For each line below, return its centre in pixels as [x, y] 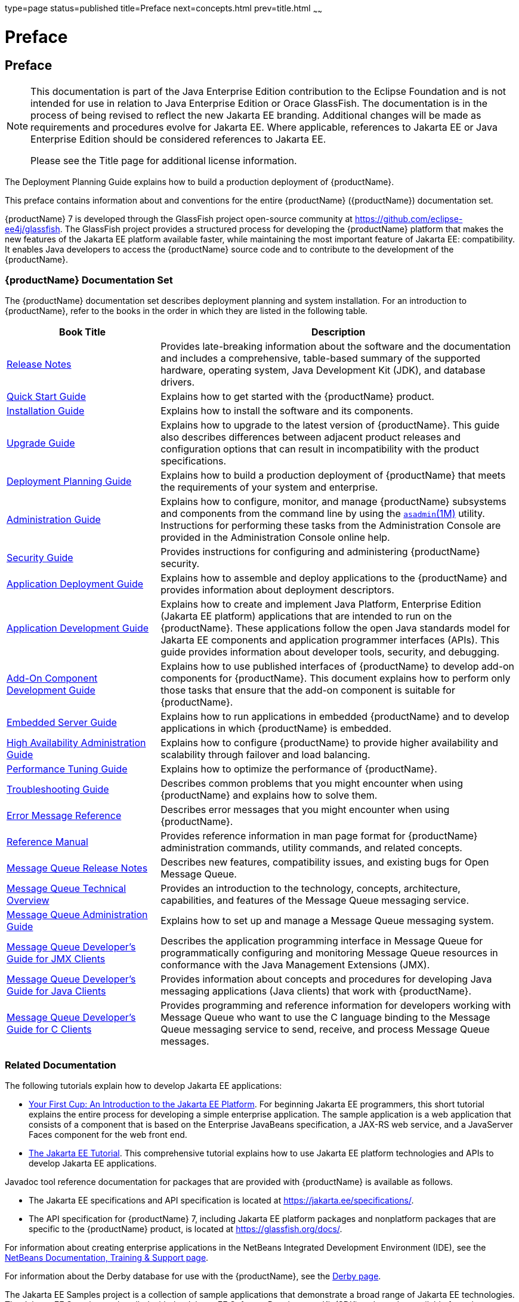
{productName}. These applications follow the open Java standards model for [335, 628]
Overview [28, 901]
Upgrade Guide [41, 443]
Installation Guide [46, 411]
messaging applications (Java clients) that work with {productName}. [316, 991]
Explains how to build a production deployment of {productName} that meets [333, 475]
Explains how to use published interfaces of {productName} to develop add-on [338, 667]
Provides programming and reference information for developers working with [336, 1006]
